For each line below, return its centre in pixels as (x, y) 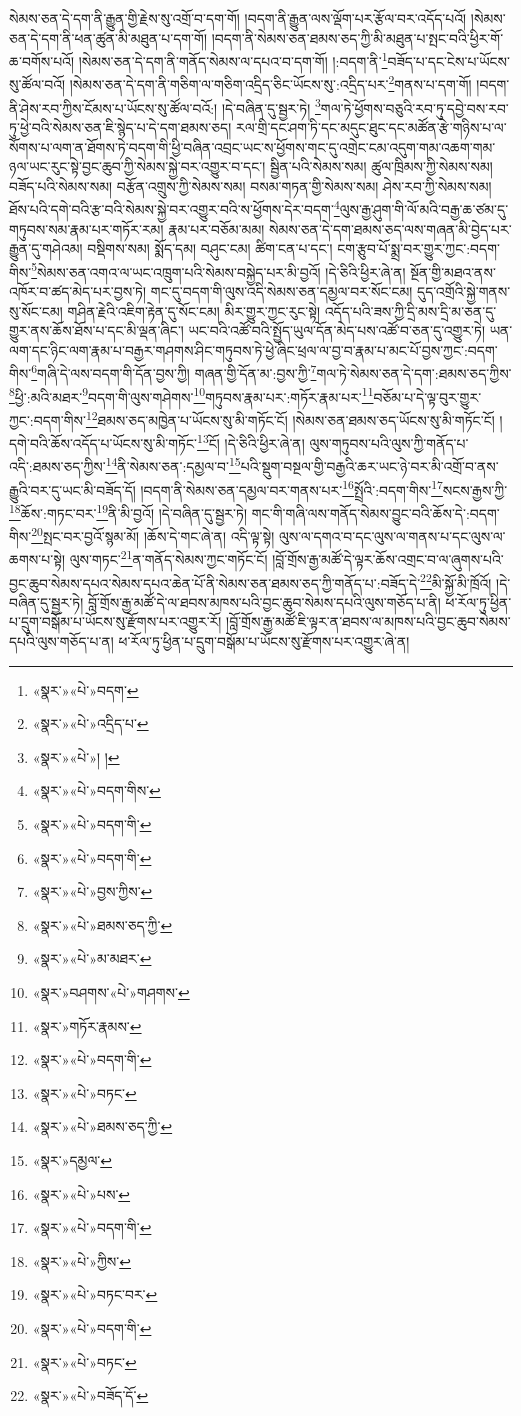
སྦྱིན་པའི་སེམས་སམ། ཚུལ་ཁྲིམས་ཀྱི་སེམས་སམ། (381, 166)
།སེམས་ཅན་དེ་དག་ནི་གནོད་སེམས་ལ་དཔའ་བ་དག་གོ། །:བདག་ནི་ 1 (233, 59)
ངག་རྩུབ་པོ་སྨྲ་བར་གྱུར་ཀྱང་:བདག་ (418, 248)
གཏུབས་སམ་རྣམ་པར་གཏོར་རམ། (86, 228)
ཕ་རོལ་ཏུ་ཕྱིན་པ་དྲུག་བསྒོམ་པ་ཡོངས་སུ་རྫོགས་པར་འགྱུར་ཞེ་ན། (264, 641)
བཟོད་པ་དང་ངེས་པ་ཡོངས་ (448, 60)
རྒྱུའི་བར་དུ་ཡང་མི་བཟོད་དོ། (72, 489)
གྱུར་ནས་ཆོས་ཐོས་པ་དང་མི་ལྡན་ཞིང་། (96, 330)
